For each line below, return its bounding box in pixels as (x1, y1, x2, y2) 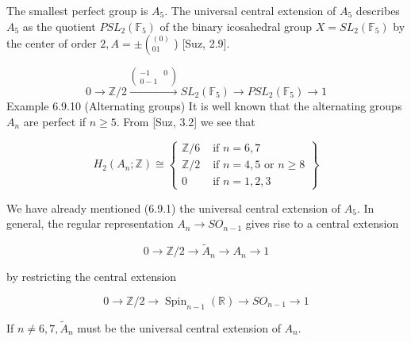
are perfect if (23, 113, 86, 129)
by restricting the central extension (6, 268, 177, 285)
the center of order (6, 35, 97, 52)
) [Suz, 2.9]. (174, 35, 230, 52)
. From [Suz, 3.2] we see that (116, 113, 255, 129)
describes (355, 2, 400, 18)
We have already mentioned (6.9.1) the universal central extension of (6, 199, 341, 216)
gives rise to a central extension (245, 215, 399, 232)
